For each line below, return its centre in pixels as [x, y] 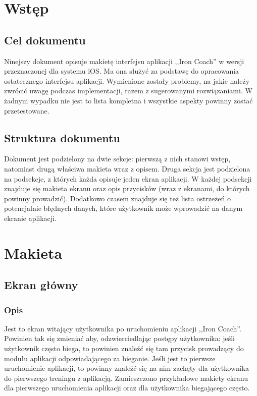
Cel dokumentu [45, 40]
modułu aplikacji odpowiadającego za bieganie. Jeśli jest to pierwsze [110, 358]
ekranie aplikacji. [30, 218]
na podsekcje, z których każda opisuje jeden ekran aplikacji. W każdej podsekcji [128, 178]
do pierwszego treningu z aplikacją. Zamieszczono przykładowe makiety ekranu [126, 378]
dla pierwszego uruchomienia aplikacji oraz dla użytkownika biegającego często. [127, 388]
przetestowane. [27, 110]
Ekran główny [41, 285]
